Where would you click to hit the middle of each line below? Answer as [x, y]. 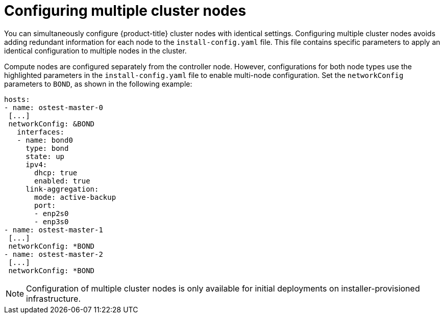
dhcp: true [56, 173]
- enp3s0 [52, 221]
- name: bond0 [45, 140]
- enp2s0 [52, 213]
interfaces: [41, 132]
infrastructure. [54, 298]
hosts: [17, 99]
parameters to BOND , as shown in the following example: [98, 84]
